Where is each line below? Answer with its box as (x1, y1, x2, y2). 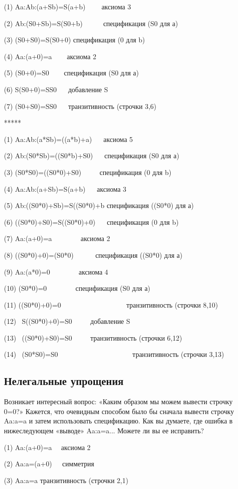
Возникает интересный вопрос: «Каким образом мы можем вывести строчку (4, 396, 233, 407)
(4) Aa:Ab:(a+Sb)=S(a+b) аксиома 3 (4, 183, 126, 194)
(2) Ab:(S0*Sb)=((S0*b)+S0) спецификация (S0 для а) (4, 150, 179, 161)
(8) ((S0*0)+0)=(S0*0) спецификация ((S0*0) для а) (4, 249, 182, 260)
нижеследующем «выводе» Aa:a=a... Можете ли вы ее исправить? (4, 425, 204, 436)
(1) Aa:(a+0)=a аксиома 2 (4, 442, 91, 452)
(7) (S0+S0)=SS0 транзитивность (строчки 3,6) (4, 101, 157, 111)
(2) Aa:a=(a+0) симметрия (4, 458, 94, 469)
